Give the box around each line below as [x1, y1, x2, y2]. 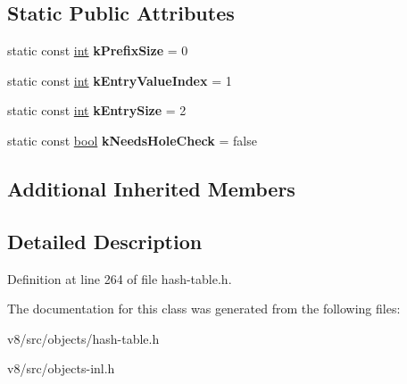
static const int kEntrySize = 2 [7, 101, 187, 120]
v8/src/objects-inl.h [7, 359, 115, 378]
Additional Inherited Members [7, 174, 295, 202]
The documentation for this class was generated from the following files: [7, 299, 401, 318]
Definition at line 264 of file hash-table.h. [7, 269, 232, 288]
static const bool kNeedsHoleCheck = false [7, 130, 257, 149]
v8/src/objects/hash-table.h [7, 329, 160, 347]
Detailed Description [7, 227, 203, 255]
